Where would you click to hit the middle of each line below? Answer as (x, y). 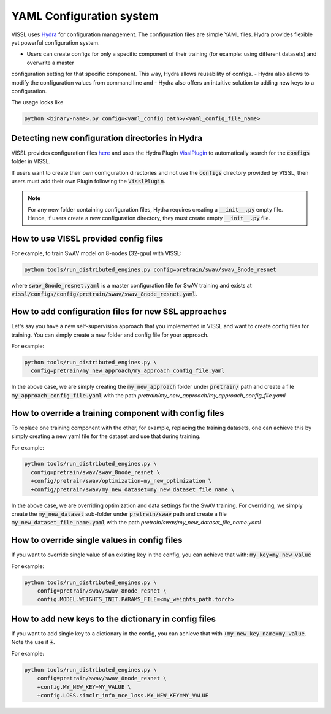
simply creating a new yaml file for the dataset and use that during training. (106, 436)
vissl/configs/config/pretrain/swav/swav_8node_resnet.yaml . (104, 294)
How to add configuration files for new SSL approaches (119, 312)
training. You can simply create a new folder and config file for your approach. (110, 335)
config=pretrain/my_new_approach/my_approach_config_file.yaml (128, 371)
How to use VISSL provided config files (87, 238)
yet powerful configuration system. (55, 42)
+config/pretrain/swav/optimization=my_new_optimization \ (121, 481)
